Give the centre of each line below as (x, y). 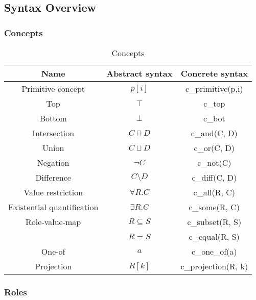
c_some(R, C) (214, 207)
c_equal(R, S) (214, 236)
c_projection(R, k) (214, 266)
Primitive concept (53, 89)
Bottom (53, 118)
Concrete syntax (214, 73)
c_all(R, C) (214, 192)
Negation (53, 162)
